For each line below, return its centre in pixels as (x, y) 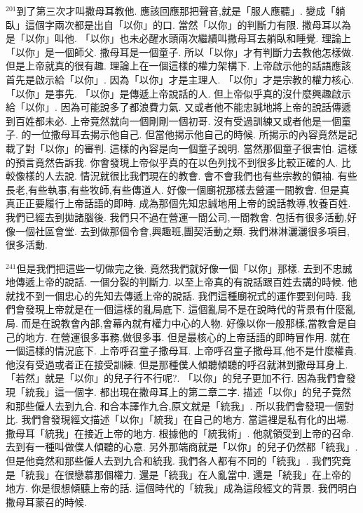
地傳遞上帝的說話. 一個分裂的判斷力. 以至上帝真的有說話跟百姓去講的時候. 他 (181, 282)
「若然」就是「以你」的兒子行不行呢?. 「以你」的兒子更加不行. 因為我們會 (176, 378)
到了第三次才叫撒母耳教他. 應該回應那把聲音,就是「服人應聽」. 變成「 (176, 11)
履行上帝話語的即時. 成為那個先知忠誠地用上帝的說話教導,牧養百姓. (198, 203)
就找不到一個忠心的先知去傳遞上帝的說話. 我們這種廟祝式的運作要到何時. (172, 295)
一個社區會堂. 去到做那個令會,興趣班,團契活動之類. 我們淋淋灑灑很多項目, (182, 231)
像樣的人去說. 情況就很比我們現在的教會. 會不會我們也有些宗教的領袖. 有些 (186, 176)
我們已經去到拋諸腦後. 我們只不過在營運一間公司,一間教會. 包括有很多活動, (176, 216)
